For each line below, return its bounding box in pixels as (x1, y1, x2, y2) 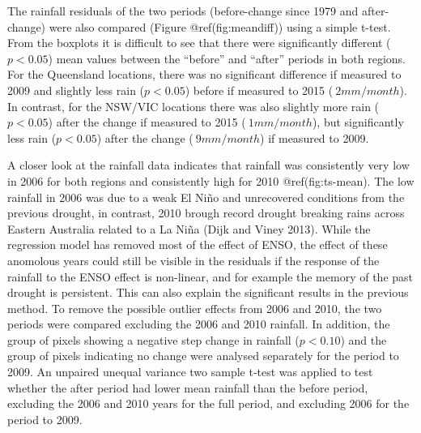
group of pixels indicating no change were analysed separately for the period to (7, 347, 399, 364)
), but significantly (312, 114, 404, 131)
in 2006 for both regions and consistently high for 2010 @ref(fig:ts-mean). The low (7, 172, 415, 189)
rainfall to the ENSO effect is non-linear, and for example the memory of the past (7, 268, 414, 285)
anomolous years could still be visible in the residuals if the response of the (7, 251, 380, 268)
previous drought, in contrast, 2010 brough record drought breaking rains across (7, 204, 405, 221)
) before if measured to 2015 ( (185, 81, 334, 98)
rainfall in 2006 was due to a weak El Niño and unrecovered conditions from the (7, 188, 405, 205)
